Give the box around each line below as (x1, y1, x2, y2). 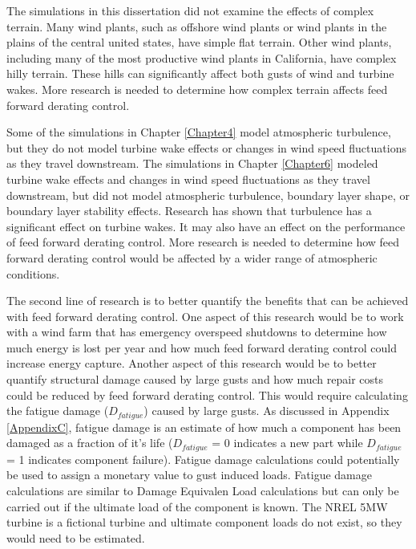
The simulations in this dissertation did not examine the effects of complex (6, 2, 374, 18)
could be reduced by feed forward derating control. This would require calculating (6, 386, 408, 403)
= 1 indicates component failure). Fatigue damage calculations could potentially (6, 450, 400, 467)
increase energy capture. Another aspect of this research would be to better (6, 355, 377, 372)
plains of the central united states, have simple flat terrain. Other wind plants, (6, 34, 392, 51)
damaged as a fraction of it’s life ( (6, 434, 173, 451)
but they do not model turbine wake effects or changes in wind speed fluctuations (6, 139, 406, 156)
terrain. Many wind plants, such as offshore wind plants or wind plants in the (6, 18, 387, 35)
